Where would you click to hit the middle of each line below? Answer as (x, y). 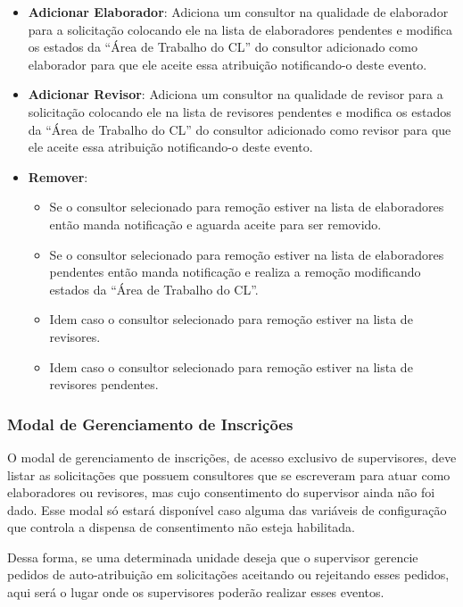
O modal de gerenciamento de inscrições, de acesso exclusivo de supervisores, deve (232, 457)
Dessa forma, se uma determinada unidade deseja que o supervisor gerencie (213, 557)
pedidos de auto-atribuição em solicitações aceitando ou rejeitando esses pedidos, (228, 574)
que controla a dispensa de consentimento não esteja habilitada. (182, 527)
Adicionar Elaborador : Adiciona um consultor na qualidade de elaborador (238, 12)
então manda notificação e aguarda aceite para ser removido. (215, 224)
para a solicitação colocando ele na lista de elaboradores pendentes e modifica (240, 29)
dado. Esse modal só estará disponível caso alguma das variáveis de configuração (227, 509)
